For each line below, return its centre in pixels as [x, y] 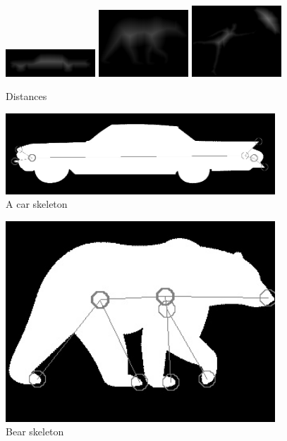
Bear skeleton [35, 431]
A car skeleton [37, 204]
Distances [26, 96]
